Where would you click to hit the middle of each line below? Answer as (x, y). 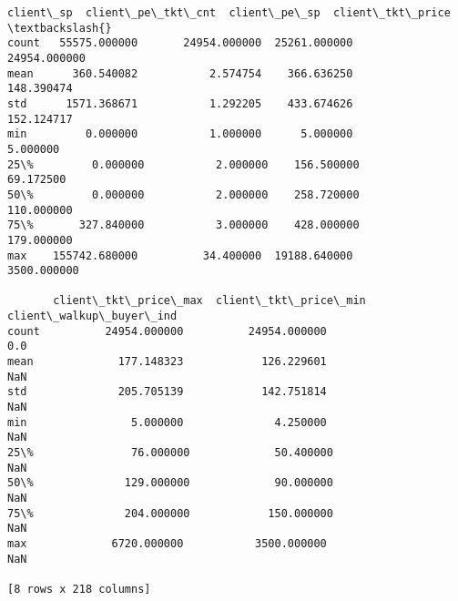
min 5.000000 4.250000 (167, 422)
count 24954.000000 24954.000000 (167, 331)
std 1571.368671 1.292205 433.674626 (180, 103)
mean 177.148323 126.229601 (167, 362)
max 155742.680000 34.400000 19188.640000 (180, 255)
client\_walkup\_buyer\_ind (92, 316)
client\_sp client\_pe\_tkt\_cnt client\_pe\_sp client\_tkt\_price (229, 13)
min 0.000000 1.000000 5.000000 (180, 134)
